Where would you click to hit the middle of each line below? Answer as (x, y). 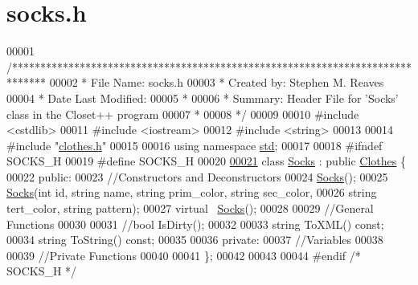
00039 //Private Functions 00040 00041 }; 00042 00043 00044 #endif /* (184, 255)
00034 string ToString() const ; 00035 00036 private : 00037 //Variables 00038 (195, 240)
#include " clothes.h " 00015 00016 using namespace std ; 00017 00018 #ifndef (195, 145)
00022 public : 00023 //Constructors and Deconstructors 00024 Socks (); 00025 (197, 176)
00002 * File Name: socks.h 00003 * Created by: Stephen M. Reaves (217, 82)
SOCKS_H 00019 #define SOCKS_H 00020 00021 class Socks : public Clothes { (206, 161)
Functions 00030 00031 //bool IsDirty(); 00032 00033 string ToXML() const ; (195, 224)
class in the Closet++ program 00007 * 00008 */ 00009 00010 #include (183, 114)
